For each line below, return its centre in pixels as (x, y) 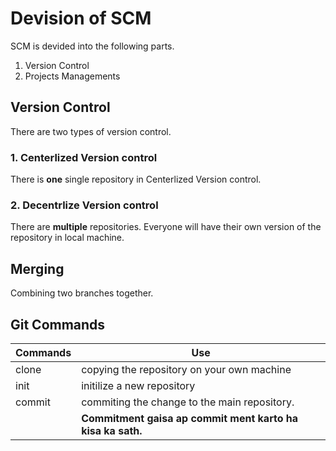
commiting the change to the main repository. (188, 402)
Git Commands (58, 324)
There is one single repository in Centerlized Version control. (136, 179)
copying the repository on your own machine (186, 369)
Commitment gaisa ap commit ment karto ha (190, 418)
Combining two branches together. (82, 293)
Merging (37, 268)
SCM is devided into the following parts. (92, 46)
